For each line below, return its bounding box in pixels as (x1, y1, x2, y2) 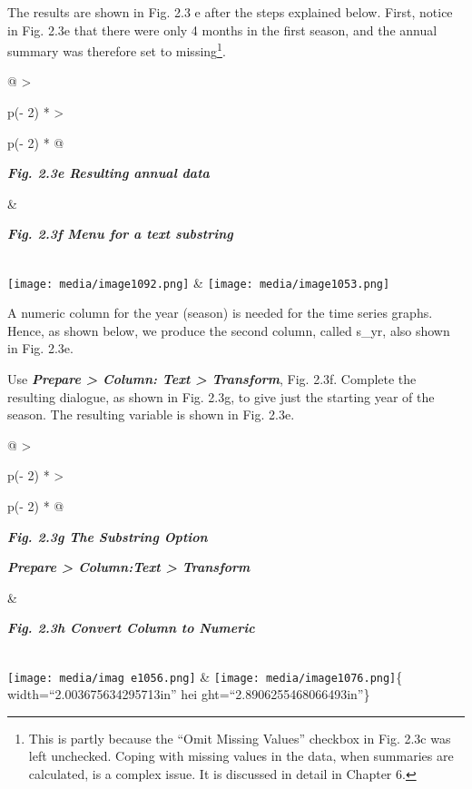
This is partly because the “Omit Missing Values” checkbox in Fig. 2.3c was (28, 728, 451, 747)
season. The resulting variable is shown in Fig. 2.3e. (7, 405, 295, 424)
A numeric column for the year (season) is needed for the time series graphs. (7, 303, 433, 322)
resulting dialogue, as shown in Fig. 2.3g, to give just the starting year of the (7, 387, 435, 406)
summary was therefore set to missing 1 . (7, 39, 226, 60)
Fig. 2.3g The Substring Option (7, 527, 208, 546)
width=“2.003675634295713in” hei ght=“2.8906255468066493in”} (7, 685, 370, 704)
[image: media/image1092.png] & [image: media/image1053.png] (7, 272, 390, 291)
